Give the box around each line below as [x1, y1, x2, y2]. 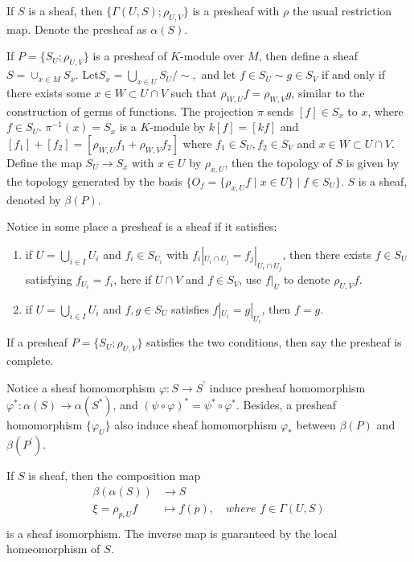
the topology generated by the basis [6, 172, 182, 189]
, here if [113, 271, 152, 288]
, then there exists [282, 245, 371, 262]
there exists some [6, 84, 91, 101]
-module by [150, 118, 206, 135]
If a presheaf [6, 334, 68, 351]
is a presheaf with [192, 2, 280, 18]
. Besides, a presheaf [236, 396, 337, 413]
